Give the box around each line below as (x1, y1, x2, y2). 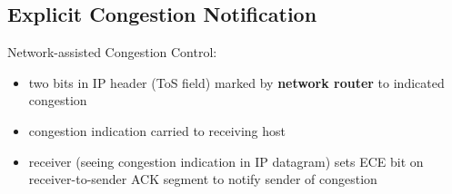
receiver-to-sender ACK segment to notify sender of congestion (28, 170, 377, 189)
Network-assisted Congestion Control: (7, 43, 217, 62)
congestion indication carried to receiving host (28, 121, 286, 140)
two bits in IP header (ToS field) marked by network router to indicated (28, 73, 445, 92)
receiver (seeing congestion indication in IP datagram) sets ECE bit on (28, 151, 424, 170)
